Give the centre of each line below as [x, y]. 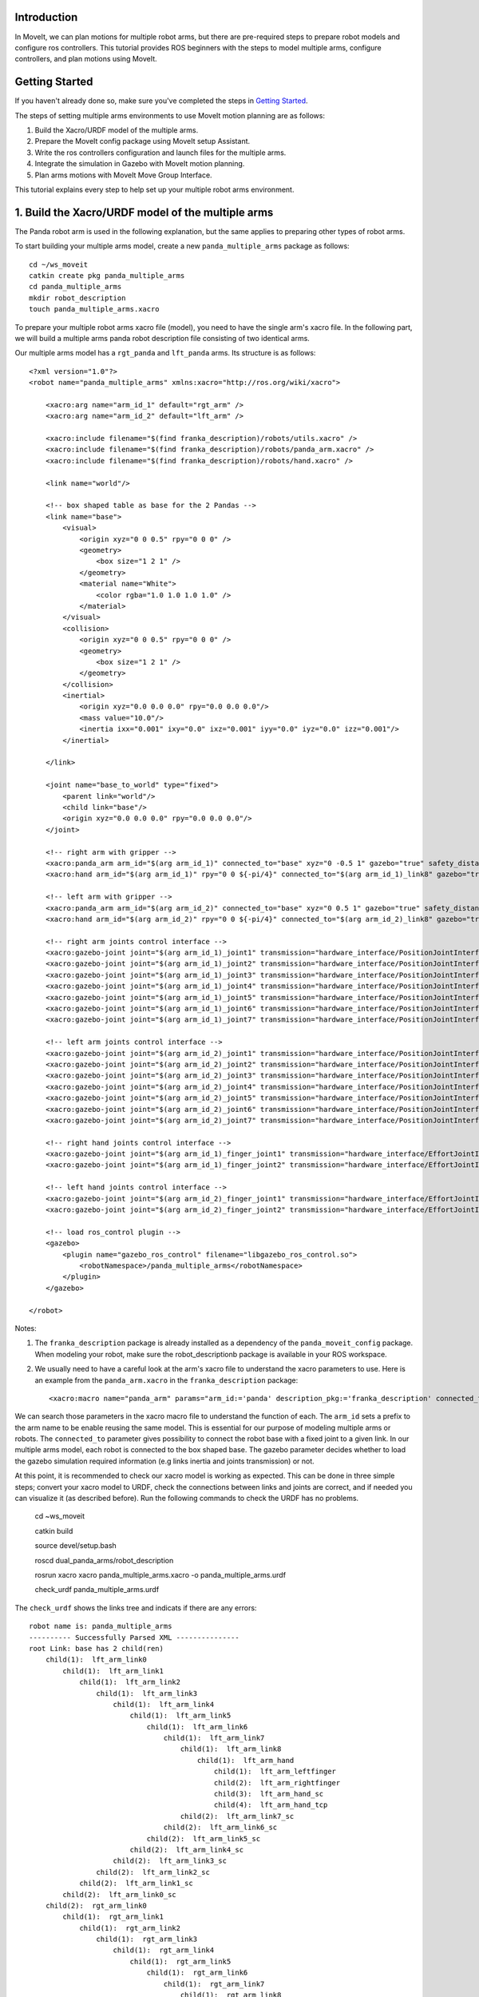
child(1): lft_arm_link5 [180, 1716]
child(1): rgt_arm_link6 [197, 1973]
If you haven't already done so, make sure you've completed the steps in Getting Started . [161, 101]
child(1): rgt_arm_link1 [113, 1917]
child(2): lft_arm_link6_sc [220, 1828]
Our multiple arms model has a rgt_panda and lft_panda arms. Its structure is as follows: [165, 353]
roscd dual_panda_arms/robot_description [104, 1560]
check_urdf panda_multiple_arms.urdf [97, 1590]
